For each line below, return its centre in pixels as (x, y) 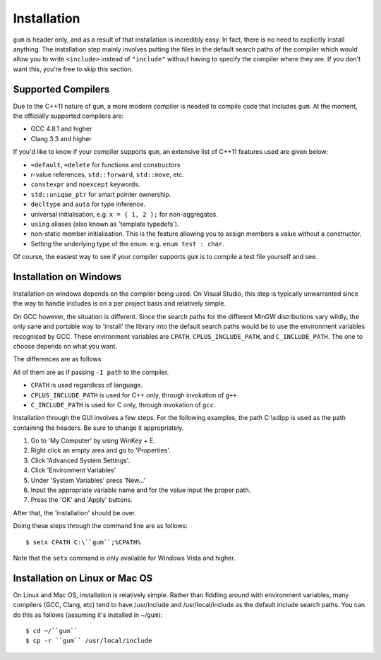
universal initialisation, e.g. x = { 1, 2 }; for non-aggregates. (124, 214)
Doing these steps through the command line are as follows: (101, 526)
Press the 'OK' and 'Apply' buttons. (82, 500)
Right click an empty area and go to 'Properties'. (101, 450)
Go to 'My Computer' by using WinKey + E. (93, 440)
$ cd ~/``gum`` (52, 631)
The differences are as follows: (58, 359)
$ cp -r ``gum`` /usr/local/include (89, 641)
